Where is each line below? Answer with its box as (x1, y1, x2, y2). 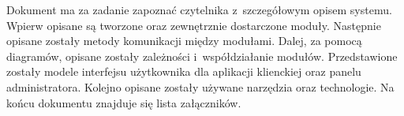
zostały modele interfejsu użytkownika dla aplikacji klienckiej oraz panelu (6, 63, 361, 80)
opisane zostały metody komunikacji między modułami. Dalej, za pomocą (6, 32, 362, 49)
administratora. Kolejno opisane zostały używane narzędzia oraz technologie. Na (6, 78, 395, 95)
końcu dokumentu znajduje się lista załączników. (6, 94, 241, 110)
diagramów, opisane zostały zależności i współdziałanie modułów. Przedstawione (6, 47, 398, 64)
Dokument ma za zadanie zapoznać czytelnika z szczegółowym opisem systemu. (6, 2, 392, 17)
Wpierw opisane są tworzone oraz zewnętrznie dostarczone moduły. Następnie (6, 17, 381, 33)
